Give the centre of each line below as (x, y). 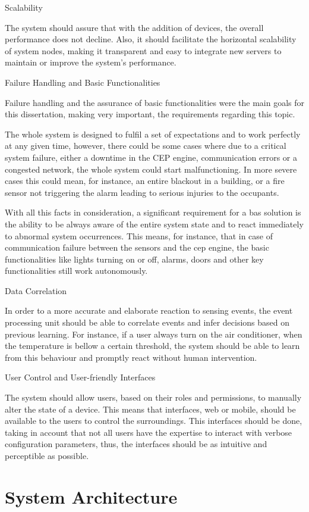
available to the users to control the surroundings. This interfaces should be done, (154, 421)
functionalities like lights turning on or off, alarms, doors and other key (134, 259)
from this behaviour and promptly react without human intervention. (131, 357)
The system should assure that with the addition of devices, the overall (134, 27)
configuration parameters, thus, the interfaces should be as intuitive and (136, 444)
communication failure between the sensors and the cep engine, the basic (137, 247)
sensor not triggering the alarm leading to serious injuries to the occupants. (142, 192)
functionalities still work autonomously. (76, 271)
